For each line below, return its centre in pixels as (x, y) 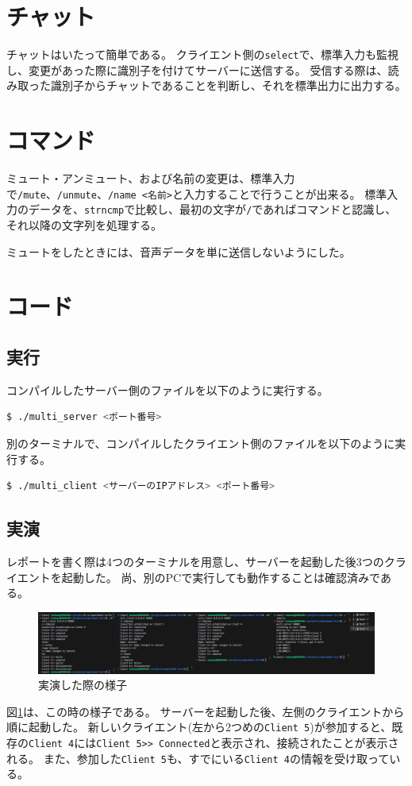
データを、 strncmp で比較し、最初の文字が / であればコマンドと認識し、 (212, 209)
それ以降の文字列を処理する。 (84, 225)
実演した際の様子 (83, 685)
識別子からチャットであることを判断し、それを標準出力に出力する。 (228, 85)
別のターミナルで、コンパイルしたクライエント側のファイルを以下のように (201, 443)
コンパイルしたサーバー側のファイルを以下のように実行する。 (167, 389)
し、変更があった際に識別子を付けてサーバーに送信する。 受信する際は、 (197, 69)
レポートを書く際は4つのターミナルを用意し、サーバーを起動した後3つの (195, 561)
